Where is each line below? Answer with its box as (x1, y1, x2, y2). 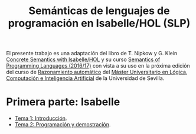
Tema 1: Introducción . (14, 115, 67, 122)
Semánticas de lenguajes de (28, 4, 170, 18)
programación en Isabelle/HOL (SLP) (8, 16, 191, 30)
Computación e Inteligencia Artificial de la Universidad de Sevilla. (6, 75, 165, 82)
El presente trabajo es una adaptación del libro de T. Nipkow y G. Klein (6, 50, 178, 57)
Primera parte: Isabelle (6, 95, 120, 109)
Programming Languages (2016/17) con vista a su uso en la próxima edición (6, 62, 190, 69)
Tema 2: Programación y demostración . (14, 121, 111, 128)
